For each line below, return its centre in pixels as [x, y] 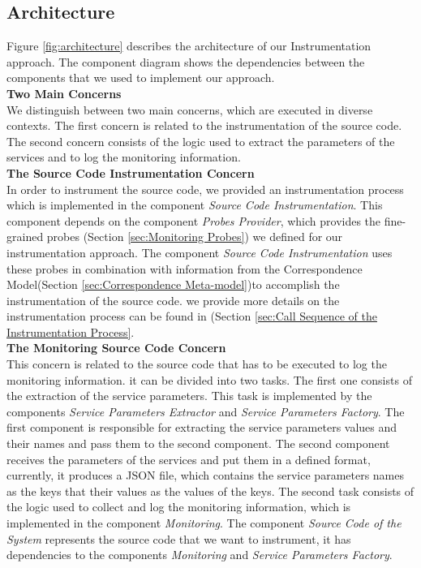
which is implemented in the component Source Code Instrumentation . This [195, 205]
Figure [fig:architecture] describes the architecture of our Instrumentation [189, 46]
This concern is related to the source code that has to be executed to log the [197, 364]
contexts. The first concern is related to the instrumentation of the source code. [204, 125]
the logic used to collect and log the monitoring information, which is [179, 507]
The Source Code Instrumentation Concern [131, 172]
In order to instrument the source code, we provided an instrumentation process [205, 189]
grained [25, 237]
